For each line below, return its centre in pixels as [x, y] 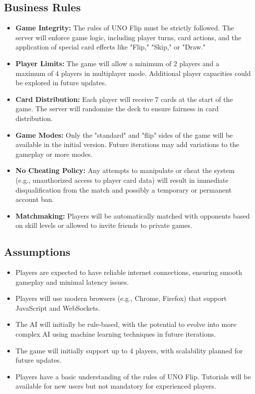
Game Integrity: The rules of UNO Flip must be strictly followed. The [125, 28]
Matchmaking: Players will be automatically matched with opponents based [133, 215]
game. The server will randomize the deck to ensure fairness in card [117, 109]
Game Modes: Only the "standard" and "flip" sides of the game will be [124, 135]
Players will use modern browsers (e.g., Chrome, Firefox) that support [121, 298]
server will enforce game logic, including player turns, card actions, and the [128, 37]
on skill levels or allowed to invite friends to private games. [104, 225]
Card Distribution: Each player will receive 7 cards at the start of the [124, 99]
